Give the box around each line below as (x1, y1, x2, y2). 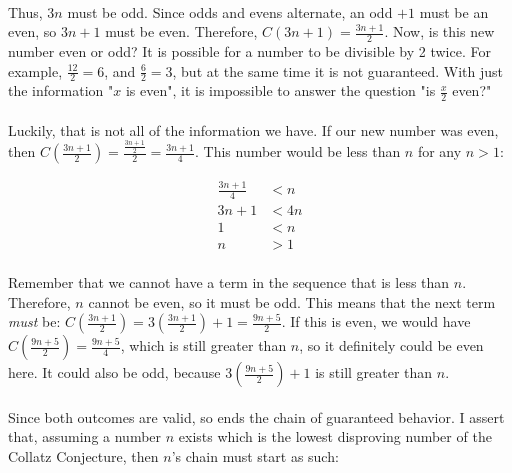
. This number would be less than (194, 141, 401, 162)
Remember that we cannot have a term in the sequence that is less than (8, 272, 450, 293)
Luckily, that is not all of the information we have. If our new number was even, (8, 119, 499, 140)
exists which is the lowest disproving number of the (178, 426, 492, 447)
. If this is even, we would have (281, 311, 471, 332)
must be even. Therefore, (105, 21, 258, 42)
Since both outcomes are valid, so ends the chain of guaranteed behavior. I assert (8, 406, 505, 427)
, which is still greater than (120, 335, 287, 356)
